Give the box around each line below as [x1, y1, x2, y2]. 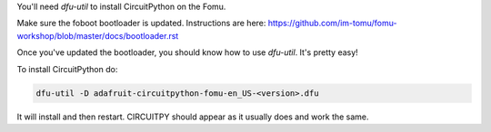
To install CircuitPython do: [16, 63, 118, 74]
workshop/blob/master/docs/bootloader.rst [16, 30, 179, 41]
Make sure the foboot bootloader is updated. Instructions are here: [16, 18, 266, 29]
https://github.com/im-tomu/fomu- [267, 18, 397, 29]
